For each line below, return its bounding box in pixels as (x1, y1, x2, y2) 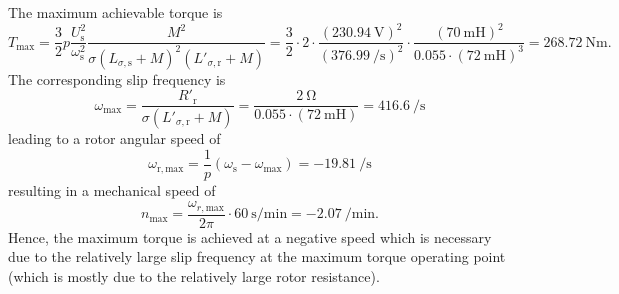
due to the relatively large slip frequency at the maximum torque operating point (8, 246, 506, 267)
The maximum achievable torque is (8, 2, 223, 22)
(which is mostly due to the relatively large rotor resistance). (8, 265, 380, 286)
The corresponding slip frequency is (8, 68, 226, 89)
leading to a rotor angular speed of (8, 128, 221, 148)
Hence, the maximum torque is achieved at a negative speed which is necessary (8, 226, 492, 247)
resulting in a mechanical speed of (8, 179, 216, 200)
